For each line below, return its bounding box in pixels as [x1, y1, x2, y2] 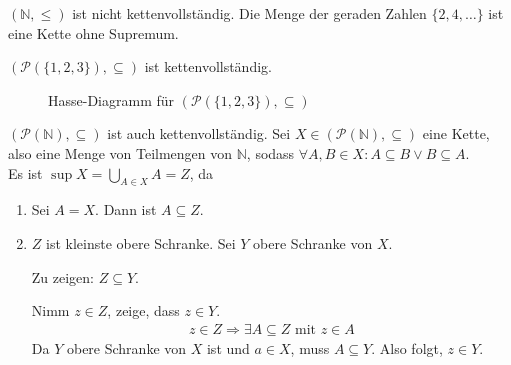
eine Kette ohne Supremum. [8, 22, 179, 43]
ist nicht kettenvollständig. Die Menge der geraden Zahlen [72, 3, 427, 23]
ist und [206, 337, 250, 358]
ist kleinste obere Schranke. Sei [46, 232, 236, 253]
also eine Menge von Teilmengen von [8, 142, 233, 163]
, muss [290, 337, 330, 358]
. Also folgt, [371, 337, 443, 358]
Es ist [8, 162, 43, 183]
